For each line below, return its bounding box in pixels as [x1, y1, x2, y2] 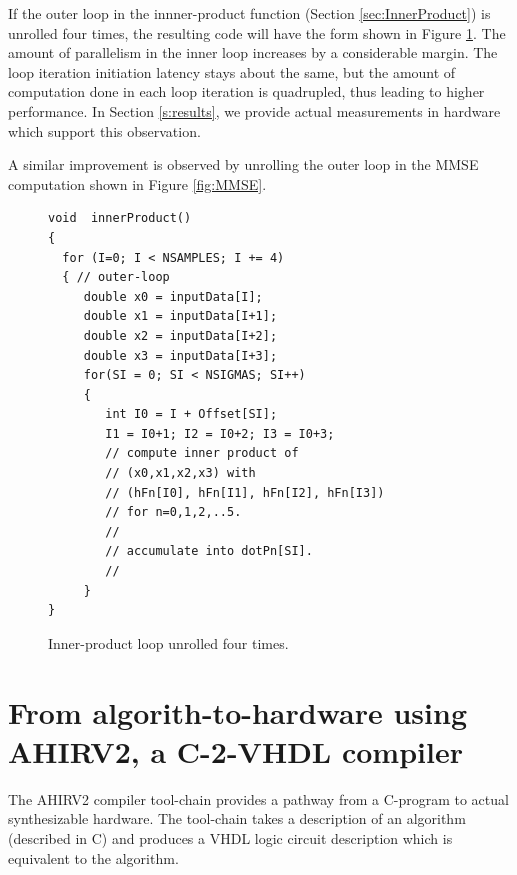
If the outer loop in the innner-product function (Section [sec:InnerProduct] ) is [8, 3, 491, 23]
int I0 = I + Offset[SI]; [105, 407, 278, 422]
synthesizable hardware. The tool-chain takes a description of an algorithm [8, 808, 466, 829]
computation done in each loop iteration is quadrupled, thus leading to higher [8, 81, 485, 102]
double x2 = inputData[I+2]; [83, 328, 278, 343]
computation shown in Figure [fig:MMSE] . [8, 173, 267, 194]
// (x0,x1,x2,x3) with [105, 466, 256, 481]
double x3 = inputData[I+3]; [83, 348, 278, 363]
